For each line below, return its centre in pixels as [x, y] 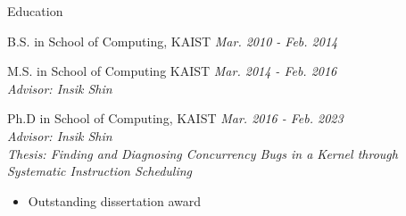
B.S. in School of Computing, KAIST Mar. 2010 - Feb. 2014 [173, 41]
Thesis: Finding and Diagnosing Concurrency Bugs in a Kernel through [203, 153]
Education [35, 11]
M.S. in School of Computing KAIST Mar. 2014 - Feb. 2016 [172, 71]
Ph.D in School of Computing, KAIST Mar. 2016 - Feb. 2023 [175, 118]
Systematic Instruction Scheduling [100, 171]
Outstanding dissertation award [115, 200]
